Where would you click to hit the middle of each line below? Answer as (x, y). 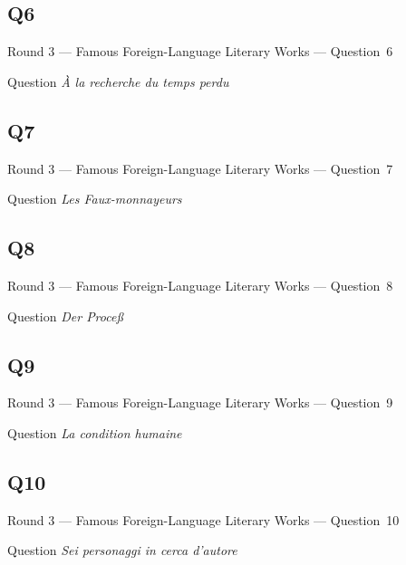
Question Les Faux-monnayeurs (95, 199)
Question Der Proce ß (65, 316)
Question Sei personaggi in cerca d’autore (122, 550)
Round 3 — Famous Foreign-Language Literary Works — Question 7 (200, 168)
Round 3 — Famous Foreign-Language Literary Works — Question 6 (200, 51)
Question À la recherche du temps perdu (118, 81)
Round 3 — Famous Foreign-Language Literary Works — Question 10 (203, 519)
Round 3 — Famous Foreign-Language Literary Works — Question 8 (200, 285)
